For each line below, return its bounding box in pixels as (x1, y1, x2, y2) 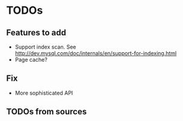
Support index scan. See (14, 43, 76, 50)
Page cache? (14, 56, 48, 63)
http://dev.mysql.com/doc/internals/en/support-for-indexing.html (14, 50, 177, 57)
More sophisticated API (14, 89, 73, 96)
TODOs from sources (6, 107, 87, 117)
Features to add (6, 28, 66, 38)
